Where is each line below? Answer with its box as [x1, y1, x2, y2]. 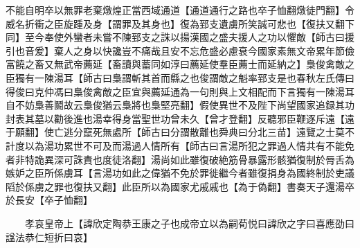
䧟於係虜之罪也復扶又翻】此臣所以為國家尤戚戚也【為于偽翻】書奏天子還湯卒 [6, 179, 354, 193]
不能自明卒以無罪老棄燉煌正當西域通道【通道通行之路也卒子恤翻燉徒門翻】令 [6, 3, 354, 17]
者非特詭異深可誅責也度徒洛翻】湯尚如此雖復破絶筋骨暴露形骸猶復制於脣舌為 [6, 152, 354, 166]
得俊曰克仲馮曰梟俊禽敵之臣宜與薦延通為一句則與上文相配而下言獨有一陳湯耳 [6, 84, 354, 98]
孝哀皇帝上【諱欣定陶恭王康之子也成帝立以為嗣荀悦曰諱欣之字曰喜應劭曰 [24, 215, 354, 230]
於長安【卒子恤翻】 [6, 193, 93, 207]
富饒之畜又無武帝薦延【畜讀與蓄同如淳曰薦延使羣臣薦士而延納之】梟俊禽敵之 [6, 57, 354, 71]
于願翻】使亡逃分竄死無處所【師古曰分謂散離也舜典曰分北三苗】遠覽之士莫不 [6, 125, 354, 139]
